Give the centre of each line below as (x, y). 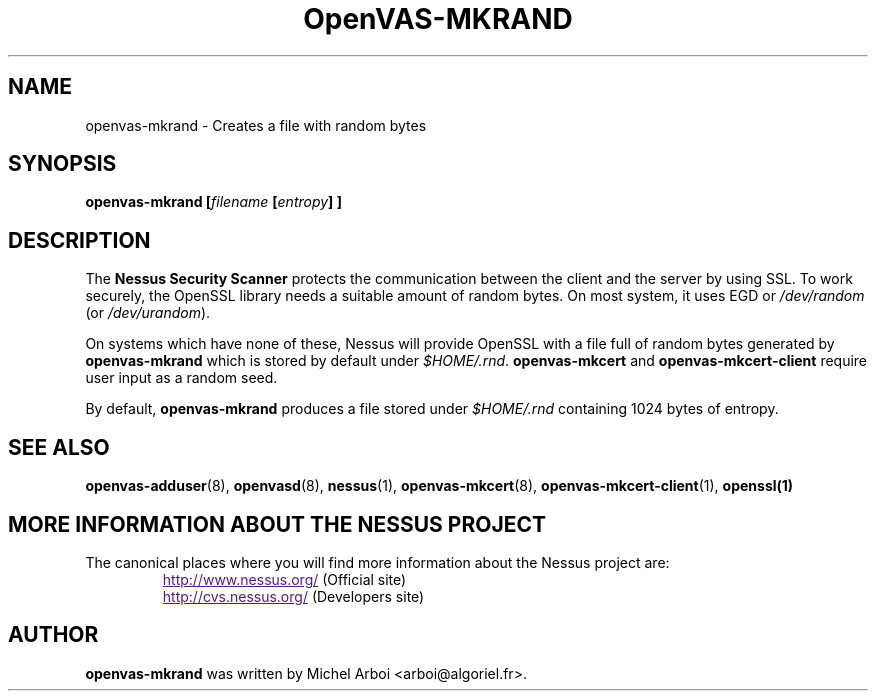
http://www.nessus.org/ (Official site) (284, 579)
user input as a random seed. (181, 378)
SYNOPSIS (62, 164)
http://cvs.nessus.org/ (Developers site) (293, 596)
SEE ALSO (59, 447)
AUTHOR (53, 635)
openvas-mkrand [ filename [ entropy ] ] (213, 202)
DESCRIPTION (79, 240)
